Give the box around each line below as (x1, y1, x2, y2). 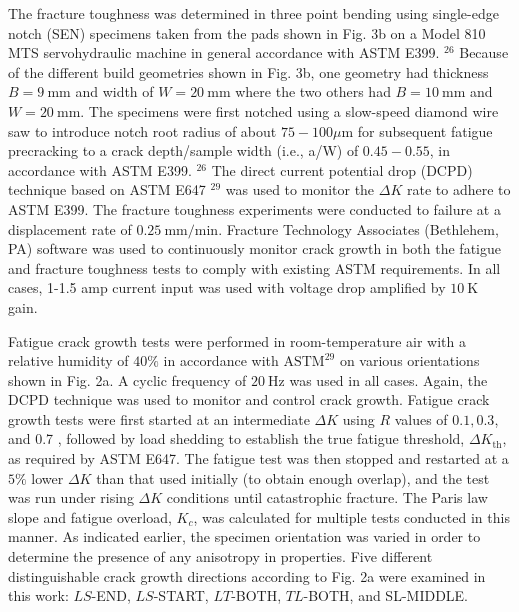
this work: (8, 585, 69, 606)
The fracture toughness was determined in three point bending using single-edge (8, 3, 499, 23)
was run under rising (8, 487, 134, 508)
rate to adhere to (406, 179, 511, 200)
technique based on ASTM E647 (8, 179, 206, 200)
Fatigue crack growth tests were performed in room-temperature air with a (8, 330, 467, 351)
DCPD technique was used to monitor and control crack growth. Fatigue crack (8, 389, 490, 410)
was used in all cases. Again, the (289, 369, 488, 390)
